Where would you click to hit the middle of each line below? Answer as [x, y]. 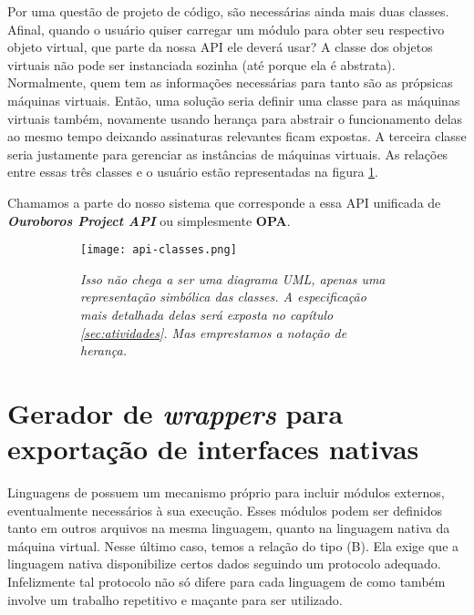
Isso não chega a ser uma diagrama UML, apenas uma [233, 278]
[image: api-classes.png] [159, 250]
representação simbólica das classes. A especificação [223, 297]
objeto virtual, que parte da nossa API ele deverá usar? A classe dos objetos [220, 47]
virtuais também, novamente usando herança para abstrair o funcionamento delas [235, 118]
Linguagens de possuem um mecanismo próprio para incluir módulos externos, [226, 492]
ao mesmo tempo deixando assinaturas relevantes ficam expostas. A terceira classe [237, 136]
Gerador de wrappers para [175, 413]
